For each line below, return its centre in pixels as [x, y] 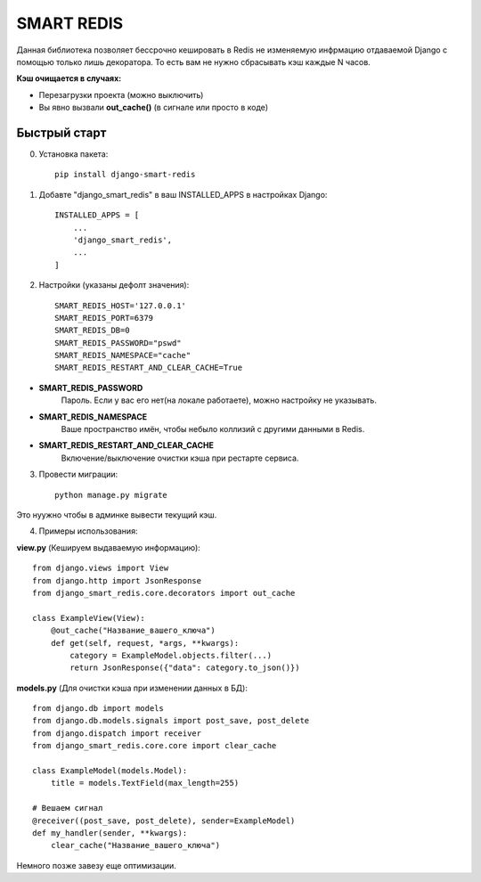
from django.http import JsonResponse [117, 580]
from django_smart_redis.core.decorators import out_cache [164, 593]
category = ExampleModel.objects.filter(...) [171, 655]
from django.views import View [101, 568]
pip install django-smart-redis [125, 175]
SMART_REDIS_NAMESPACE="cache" [123, 355]
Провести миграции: [78, 474]
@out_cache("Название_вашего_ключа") [133, 631]
